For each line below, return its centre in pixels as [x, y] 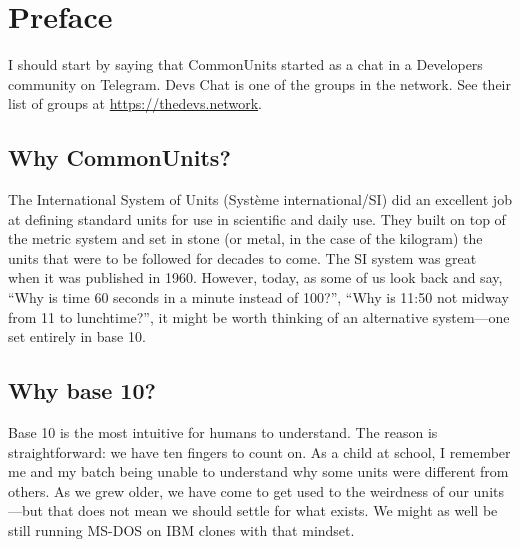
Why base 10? [82, 390]
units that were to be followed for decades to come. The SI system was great [242, 257]
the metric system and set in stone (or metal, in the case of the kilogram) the [245, 238]
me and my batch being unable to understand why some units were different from [258, 471]
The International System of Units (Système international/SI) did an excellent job [260, 199]
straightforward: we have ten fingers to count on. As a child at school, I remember [259, 451]
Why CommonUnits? [119, 157]
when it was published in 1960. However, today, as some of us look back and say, [255, 277]
